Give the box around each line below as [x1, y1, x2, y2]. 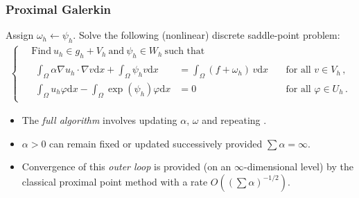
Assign [6, 28, 34, 42]
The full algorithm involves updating [21, 113, 177, 127]
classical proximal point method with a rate [21, 174, 208, 188]
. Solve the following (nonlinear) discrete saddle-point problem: [73, 28, 340, 42]
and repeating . [202, 113, 267, 127]
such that [164, 46, 205, 57]
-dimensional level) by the [244, 159, 354, 174]
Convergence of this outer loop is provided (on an [21, 159, 231, 174]
